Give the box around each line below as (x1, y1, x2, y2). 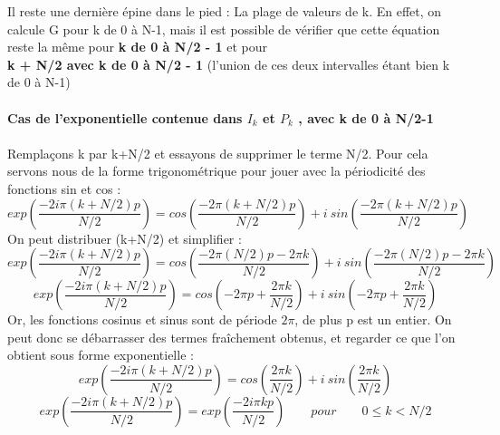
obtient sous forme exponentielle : (7, 345, 194, 364)
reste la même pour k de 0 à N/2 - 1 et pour (7, 37, 268, 56)
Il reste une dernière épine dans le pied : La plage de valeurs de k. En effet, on (7, 2, 442, 20)
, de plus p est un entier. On (294, 310, 452, 329)
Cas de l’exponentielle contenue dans (7, 108, 243, 127)
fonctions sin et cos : (7, 179, 121, 198)
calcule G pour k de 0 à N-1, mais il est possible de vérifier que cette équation (7, 19, 440, 38)
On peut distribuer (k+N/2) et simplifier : (7, 228, 242, 247)
